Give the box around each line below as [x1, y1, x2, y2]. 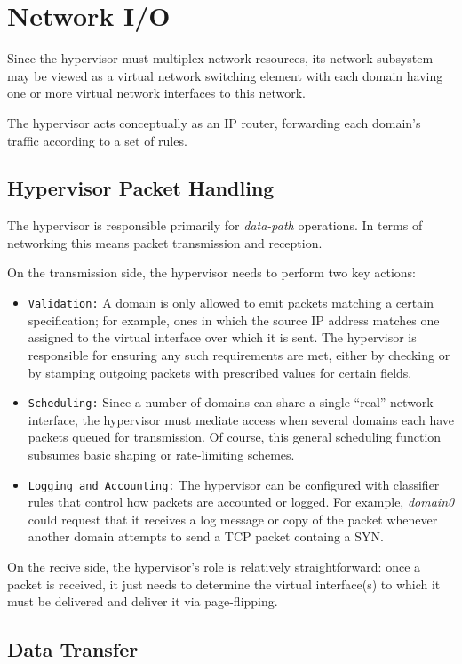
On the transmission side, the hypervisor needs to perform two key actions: [7, 263, 416, 282]
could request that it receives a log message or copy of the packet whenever [28, 509, 438, 528]
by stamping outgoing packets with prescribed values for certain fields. [28, 363, 412, 381]
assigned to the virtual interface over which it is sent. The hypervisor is [28, 328, 417, 347]
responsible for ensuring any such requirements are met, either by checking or [28, 345, 450, 364]
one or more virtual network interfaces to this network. [7, 84, 306, 102]
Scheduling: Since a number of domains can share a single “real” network [28, 393, 434, 412]
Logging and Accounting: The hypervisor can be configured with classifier [28, 475, 440, 493]
